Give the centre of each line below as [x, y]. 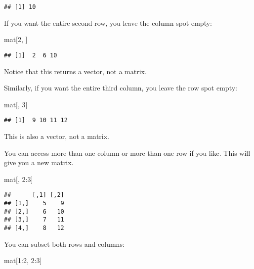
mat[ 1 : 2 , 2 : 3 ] [23, 260]
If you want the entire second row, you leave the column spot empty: [108, 22]
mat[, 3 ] [16, 104]
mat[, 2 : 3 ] [19, 179]
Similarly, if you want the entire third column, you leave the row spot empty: [121, 88]
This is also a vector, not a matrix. [57, 136]
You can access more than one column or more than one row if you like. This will [127, 153]
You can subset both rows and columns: [64, 244]
